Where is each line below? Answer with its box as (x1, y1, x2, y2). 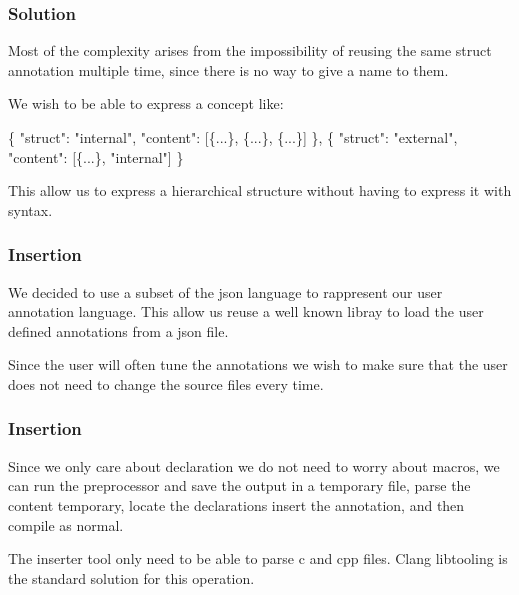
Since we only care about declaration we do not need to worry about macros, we (8, 455, 500, 476)
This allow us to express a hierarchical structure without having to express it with (8, 180, 512, 201)
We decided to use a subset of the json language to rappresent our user (8, 281, 443, 302)
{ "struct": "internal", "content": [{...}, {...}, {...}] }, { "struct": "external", (8, 127, 458, 147)
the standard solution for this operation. (8, 567, 255, 588)
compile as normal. (8, 514, 124, 535)
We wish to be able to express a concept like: (8, 93, 284, 114)
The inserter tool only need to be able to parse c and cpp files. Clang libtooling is (8, 548, 508, 569)
